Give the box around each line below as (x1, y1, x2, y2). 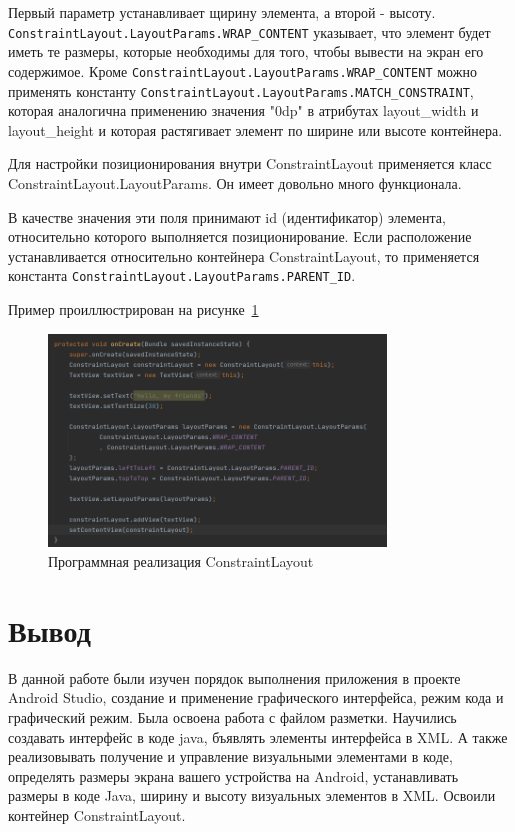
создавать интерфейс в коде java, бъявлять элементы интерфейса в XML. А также (8, 726, 508, 747)
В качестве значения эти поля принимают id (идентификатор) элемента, (8, 206, 446, 227)
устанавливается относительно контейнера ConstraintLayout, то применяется (8, 245, 480, 266)
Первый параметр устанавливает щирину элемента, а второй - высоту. (8, 2, 436, 22)
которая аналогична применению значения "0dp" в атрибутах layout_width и (8, 100, 479, 121)
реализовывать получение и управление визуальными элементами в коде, (8, 746, 453, 767)
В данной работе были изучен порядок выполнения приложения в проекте (8, 667, 461, 688)
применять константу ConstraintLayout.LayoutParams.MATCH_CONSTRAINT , (8, 80, 474, 101)
